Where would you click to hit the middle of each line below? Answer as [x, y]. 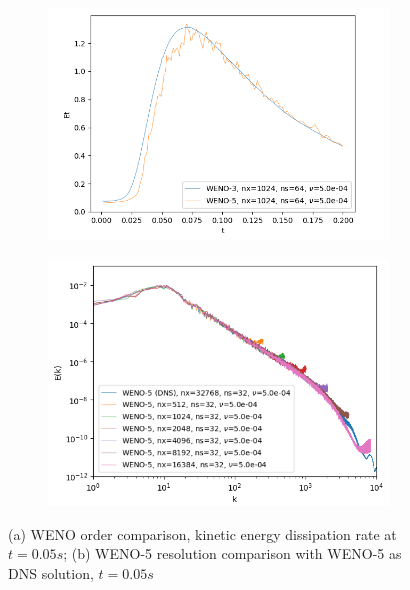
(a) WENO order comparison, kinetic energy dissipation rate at [202, 533]
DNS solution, [51, 572]
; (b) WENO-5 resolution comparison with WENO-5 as [232, 553]
